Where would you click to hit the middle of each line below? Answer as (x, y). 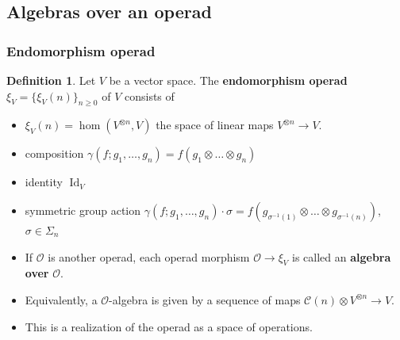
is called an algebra (342, 256)
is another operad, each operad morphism (149, 256)
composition (54, 153)
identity (44, 182)
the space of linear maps (215, 125)
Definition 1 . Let (51, 80)
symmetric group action (83, 210)
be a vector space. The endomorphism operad (228, 80)
